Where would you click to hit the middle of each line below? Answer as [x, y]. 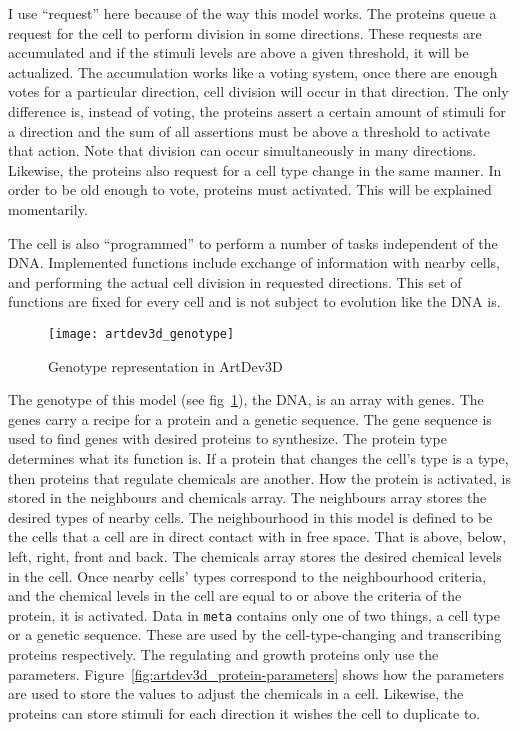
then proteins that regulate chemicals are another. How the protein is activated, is [259, 477]
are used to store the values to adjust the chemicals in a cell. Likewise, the [236, 693]
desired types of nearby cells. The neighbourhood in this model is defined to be [250, 516]
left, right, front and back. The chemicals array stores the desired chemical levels [255, 555]
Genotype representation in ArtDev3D [165, 365]
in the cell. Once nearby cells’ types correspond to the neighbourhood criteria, [247, 575]
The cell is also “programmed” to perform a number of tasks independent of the [253, 242]
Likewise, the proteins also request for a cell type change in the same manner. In [255, 169]
